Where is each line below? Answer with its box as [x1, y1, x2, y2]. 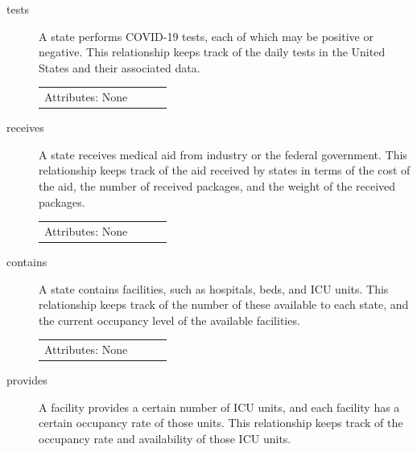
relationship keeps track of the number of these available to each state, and [39, 296, 409, 313]
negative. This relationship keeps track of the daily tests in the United [39, 43, 386, 60]
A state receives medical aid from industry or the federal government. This [39, 146, 407, 162]
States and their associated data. [39, 59, 200, 76]
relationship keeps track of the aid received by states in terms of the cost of [39, 162, 411, 179]
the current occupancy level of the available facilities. [39, 311, 300, 328]
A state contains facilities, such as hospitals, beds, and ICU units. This [39, 280, 389, 297]
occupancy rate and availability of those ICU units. [39, 430, 291, 447]
